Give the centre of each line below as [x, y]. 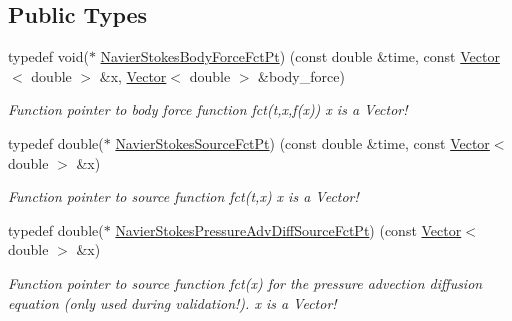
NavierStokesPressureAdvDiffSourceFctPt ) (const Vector [288, 229]
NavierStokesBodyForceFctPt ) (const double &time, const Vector [300, 56]
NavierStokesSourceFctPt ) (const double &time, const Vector [302, 142]
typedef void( [48, 56]
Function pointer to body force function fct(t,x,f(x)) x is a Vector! [208, 109]
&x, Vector [133, 75]
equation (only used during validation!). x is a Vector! [172, 302]
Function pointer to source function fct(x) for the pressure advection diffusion [245, 282]
